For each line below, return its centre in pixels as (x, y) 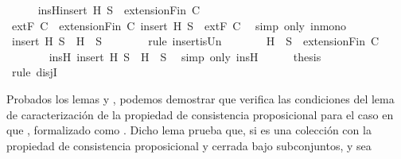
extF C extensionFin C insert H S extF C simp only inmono (179, 25)
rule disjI (34, 72)
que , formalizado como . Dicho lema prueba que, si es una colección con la (189, 130)
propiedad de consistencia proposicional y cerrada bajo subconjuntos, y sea (189, 145)
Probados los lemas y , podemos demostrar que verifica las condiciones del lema (200, 98)
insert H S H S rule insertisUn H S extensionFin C (195, 41)
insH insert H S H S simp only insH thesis (185, 56)
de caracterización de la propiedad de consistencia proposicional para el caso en (200, 114)
